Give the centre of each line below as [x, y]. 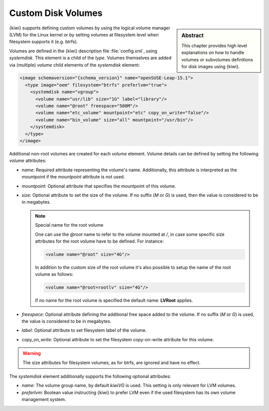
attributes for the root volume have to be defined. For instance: [99, 241]
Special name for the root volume [69, 225]
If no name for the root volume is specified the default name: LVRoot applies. [114, 300]
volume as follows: [54, 274]
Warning [32, 353]
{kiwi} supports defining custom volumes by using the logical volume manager [90, 28]
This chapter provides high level [214, 45]
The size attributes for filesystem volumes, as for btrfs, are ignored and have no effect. [112, 362]
